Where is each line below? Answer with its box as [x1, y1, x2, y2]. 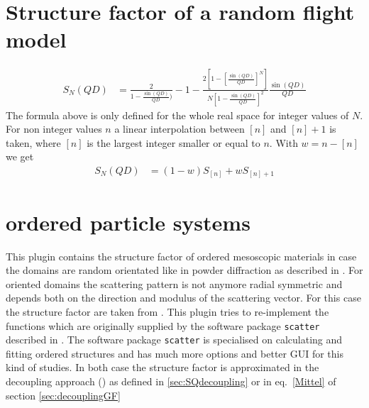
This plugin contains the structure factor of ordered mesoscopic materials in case [6, 248, 357, 263]
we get [6, 149, 34, 164]
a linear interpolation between [114, 121, 245, 136]
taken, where [6, 135, 61, 150]
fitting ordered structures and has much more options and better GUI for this [6, 346, 343, 360]
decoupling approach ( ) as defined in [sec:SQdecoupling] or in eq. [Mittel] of [6, 374, 336, 389]
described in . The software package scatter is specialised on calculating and [6, 332, 343, 347]
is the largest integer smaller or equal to [87, 135, 260, 150]
